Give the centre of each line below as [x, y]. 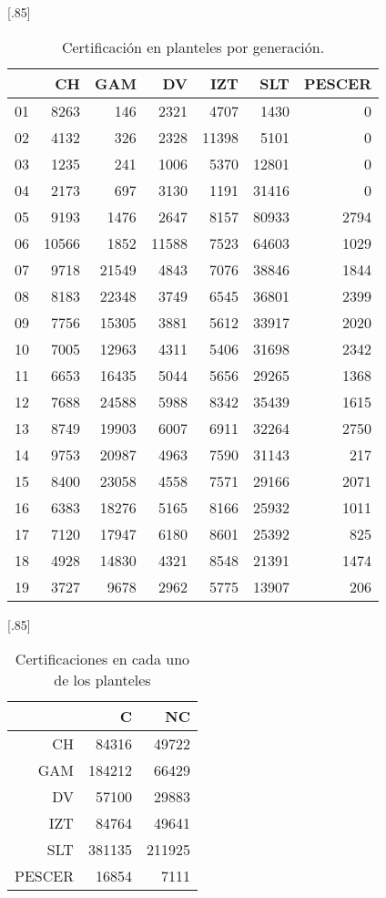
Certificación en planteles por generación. [193, 46]
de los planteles [102, 680]
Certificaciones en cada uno [102, 659]
